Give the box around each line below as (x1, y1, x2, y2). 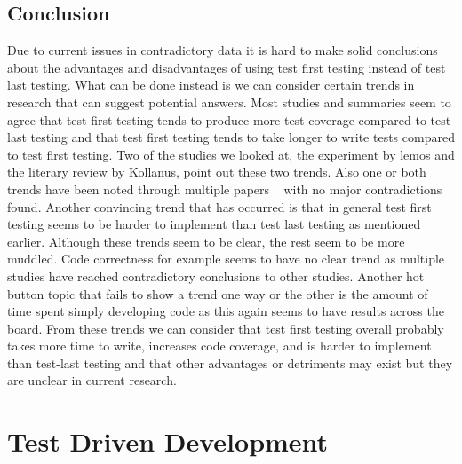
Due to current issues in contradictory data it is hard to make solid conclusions (7, 41, 438, 59)
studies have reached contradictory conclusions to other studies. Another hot (7, 266, 425, 285)
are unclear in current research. (7, 371, 177, 389)
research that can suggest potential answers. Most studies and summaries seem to (7, 92, 451, 111)
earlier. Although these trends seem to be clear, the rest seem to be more (7, 232, 405, 250)
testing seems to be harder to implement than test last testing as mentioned (7, 215, 421, 233)
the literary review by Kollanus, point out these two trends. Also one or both (7, 162, 426, 181)
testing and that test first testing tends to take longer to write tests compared (30, 128, 455, 146)
